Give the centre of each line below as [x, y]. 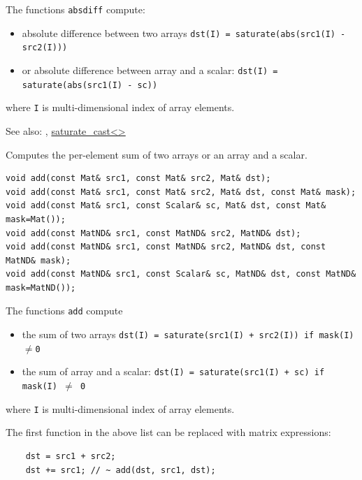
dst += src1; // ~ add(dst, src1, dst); [121, 470]
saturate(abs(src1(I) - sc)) [90, 85]
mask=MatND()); [41, 288]
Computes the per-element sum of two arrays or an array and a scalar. [157, 154]
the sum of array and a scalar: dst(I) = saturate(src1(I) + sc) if [173, 371]
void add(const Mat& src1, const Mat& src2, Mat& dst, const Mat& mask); [181, 192]
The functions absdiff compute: [75, 9]
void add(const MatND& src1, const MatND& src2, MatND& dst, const [166, 247]
